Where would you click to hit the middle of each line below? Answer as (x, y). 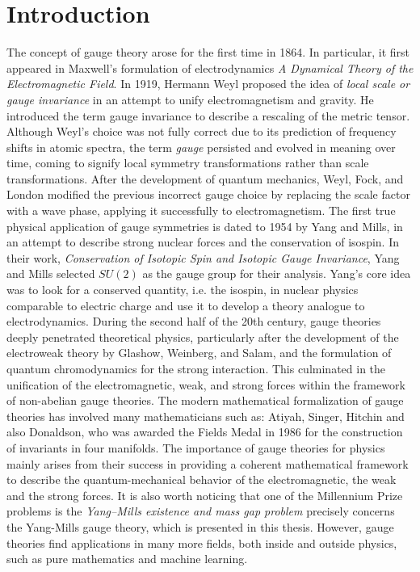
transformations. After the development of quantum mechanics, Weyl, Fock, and (205, 178)
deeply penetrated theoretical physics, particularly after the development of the (203, 336)
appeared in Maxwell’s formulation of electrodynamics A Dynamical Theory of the (210, 67)
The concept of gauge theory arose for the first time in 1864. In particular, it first (208, 52)
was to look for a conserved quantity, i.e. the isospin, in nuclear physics (183, 290)
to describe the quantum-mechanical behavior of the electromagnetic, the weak (202, 479)
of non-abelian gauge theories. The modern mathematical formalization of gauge (205, 400)
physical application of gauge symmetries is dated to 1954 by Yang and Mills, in (205, 226)
